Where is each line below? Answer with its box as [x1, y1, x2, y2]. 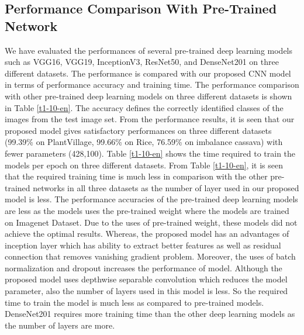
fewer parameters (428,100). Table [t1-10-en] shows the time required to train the [5, 147, 296, 159]
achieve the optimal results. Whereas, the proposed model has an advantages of [5, 227, 289, 240]
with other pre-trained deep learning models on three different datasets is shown [5, 89, 292, 102]
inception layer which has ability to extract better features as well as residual [5, 239, 281, 251]
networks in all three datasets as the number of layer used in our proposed [33, 181, 299, 194]
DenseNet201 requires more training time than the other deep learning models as [5, 308, 295, 320]
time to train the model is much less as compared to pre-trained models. [5, 296, 264, 308]
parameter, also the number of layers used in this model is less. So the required [5, 285, 288, 297]
